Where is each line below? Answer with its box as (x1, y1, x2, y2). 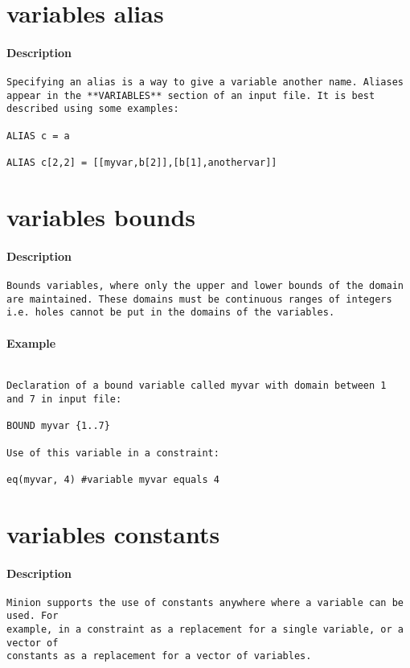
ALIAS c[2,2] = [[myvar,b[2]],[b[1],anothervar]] (6, 157, 277, 169)
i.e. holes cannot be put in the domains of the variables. (6, 307, 335, 319)
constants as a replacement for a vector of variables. (6, 650, 312, 662)
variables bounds (6, 200, 196, 233)
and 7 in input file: (6, 394, 122, 406)
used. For (6, 610, 59, 622)
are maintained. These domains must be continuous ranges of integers (6, 293, 392, 305)
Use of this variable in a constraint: (6, 447, 219, 459)
